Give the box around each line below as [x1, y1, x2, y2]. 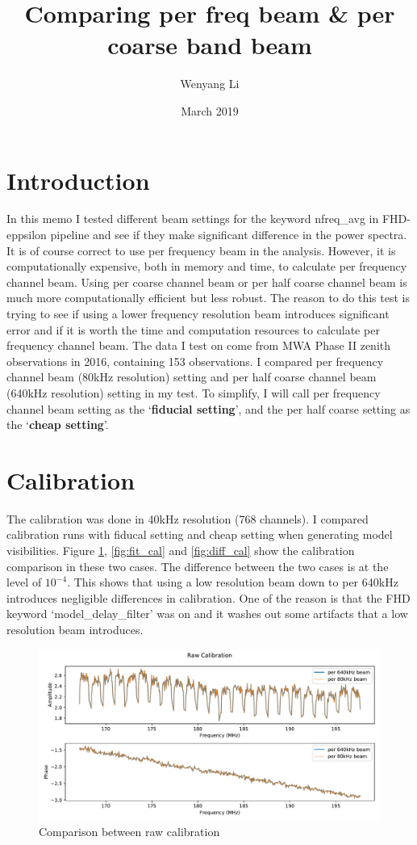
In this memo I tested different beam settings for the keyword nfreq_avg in [6, 210, 379, 227]
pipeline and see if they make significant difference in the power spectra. [50, 226, 407, 243]
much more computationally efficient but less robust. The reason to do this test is [6, 289, 410, 306]
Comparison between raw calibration [39, 823, 220, 840]
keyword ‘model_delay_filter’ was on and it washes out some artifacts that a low [6, 605, 408, 622]
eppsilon [6, 226, 47, 243]
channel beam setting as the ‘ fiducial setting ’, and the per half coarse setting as [6, 400, 411, 417]
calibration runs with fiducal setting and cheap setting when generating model [6, 526, 393, 543]
